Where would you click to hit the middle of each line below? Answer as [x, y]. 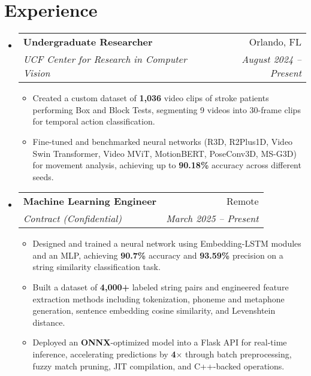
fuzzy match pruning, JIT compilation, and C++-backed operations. [158, 366]
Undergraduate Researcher [88, 42]
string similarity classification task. [96, 267]
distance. [49, 322]
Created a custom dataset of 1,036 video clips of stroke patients [151, 98]
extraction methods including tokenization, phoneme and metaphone [158, 298]
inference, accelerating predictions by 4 [104, 354]
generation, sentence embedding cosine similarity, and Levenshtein [154, 310]
